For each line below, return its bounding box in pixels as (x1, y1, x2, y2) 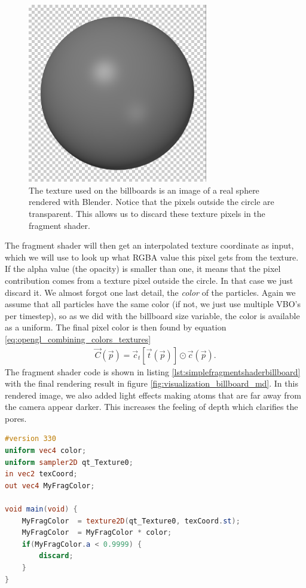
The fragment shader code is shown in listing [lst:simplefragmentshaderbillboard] (5, 365, 301, 378)
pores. (5, 412, 27, 424)
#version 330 (5, 434, 56, 443)
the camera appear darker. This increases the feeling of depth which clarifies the (5, 400, 298, 413)
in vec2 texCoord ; (5, 470, 78, 479)
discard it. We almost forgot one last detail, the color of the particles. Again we (5, 286, 296, 298)
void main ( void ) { (5, 505, 78, 514)
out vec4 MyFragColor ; (5, 481, 95, 490)
